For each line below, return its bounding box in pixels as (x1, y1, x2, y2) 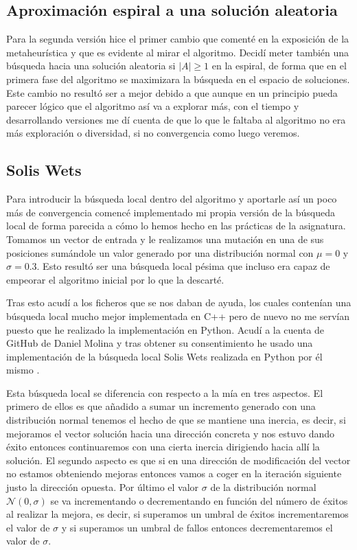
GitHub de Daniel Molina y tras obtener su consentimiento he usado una (6, 336, 313, 350)
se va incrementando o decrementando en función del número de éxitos (50, 493, 348, 507)
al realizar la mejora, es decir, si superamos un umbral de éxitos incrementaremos (6, 507, 349, 521)
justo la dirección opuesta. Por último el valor (6, 480, 199, 494)
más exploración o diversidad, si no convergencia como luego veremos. (6, 126, 300, 140)
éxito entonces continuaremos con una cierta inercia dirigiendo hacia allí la (6, 439, 320, 454)
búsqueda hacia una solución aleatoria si (6, 58, 176, 73)
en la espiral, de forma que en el (211, 58, 347, 73)
